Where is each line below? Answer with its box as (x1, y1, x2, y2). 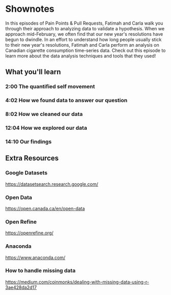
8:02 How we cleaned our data (5, 111, 83, 118)
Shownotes (5, 3, 55, 15)
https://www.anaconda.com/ (5, 254, 65, 261)
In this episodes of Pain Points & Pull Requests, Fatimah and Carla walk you (5, 20, 163, 26)
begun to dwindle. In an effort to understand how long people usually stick (5, 36, 162, 43)
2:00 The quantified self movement (5, 83, 95, 90)
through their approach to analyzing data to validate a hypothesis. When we (5, 25, 165, 31)
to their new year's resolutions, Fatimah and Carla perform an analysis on (5, 42, 159, 48)
